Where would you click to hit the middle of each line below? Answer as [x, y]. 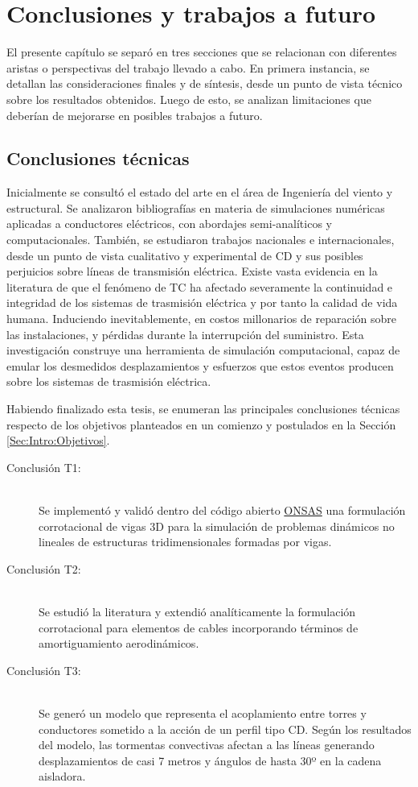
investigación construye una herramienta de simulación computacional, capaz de [203, 350]
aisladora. [62, 776]
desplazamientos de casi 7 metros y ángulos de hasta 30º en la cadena [210, 760]
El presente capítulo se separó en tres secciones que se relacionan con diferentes [202, 52]
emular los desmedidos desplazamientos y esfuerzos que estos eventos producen [200, 365]
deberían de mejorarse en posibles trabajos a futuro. [135, 115]
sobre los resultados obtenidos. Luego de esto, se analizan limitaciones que [189, 99]
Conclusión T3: [44, 670]
